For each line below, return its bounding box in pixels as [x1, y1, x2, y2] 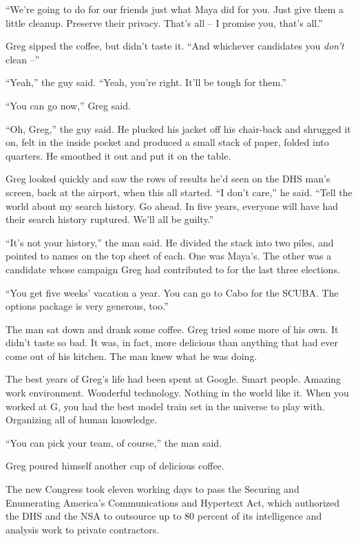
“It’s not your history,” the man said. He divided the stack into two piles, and [6, 235, 334, 249]
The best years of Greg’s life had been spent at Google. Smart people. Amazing [6, 372, 341, 386]
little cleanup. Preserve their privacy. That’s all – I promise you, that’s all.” [6, 15, 323, 30]
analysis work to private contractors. [6, 522, 160, 536]
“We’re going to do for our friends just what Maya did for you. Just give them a [6, 2, 344, 16]
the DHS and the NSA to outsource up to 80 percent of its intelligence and [6, 509, 322, 523]
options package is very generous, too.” [6, 299, 169, 313]
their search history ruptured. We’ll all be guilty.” [6, 212, 214, 226]
